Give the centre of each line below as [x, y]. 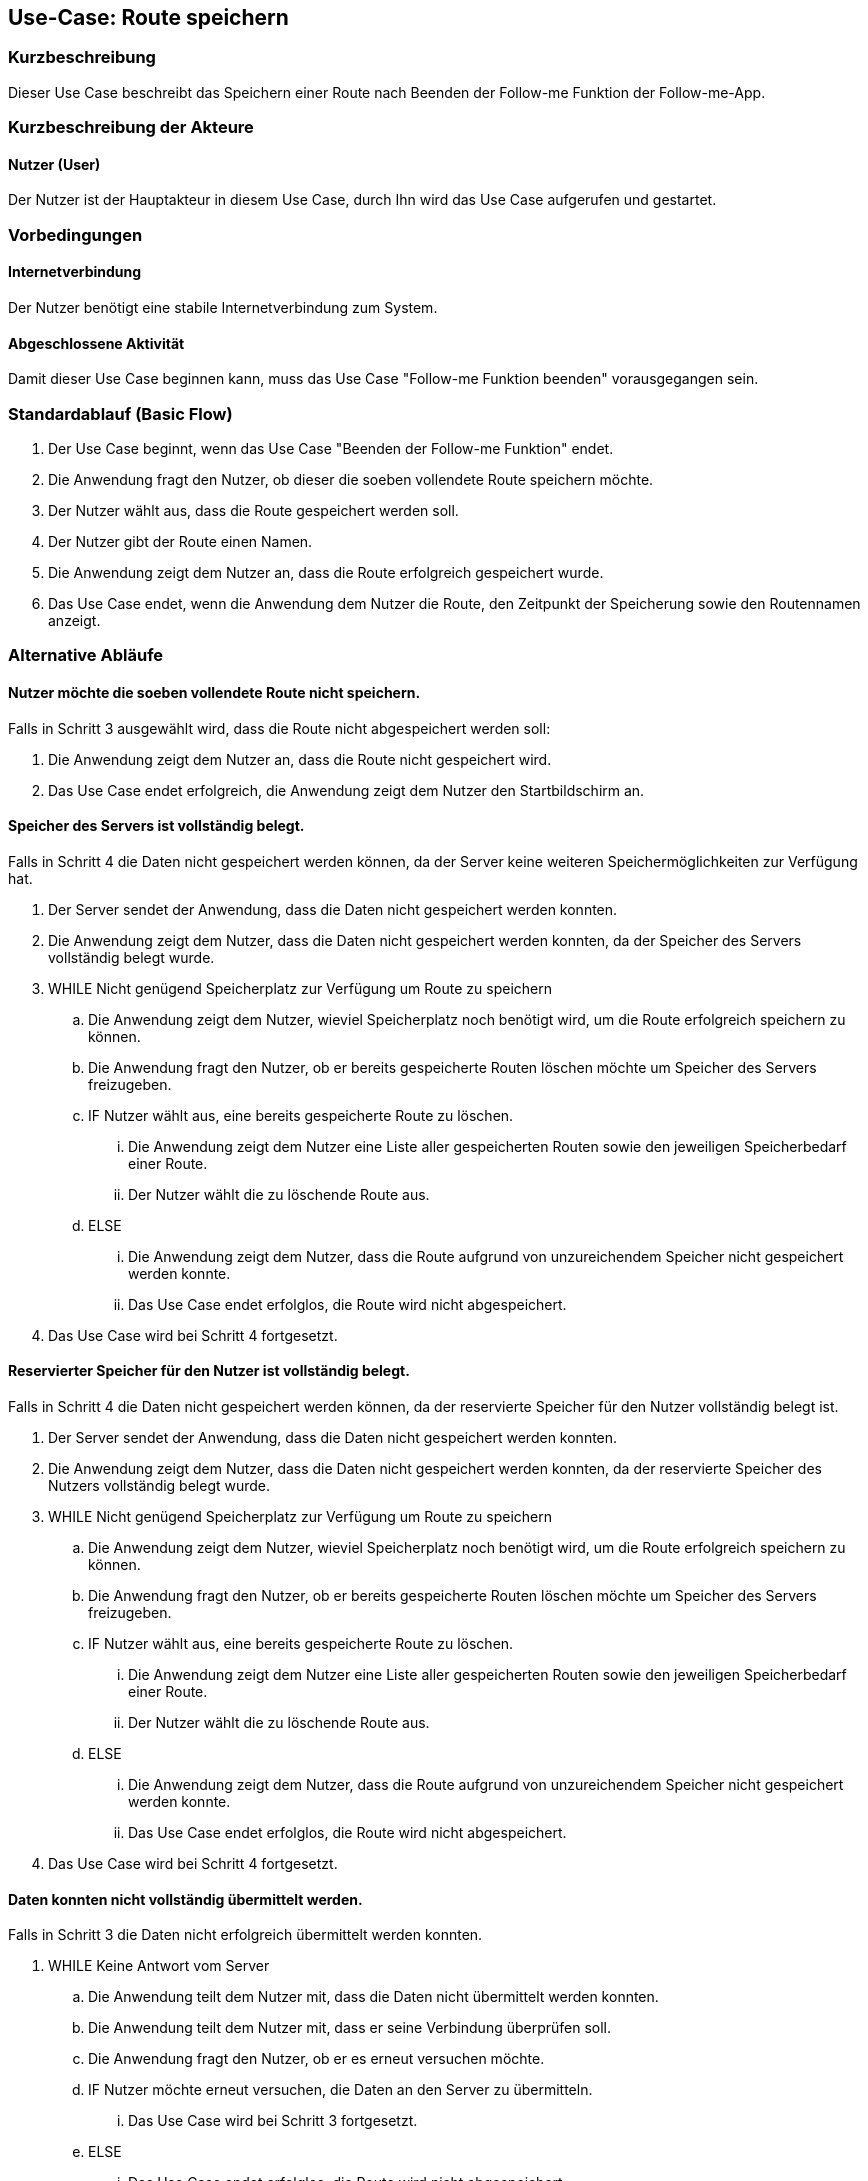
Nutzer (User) [54, 164]
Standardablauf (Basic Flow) [120, 413]
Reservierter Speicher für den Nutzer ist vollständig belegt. [209, 1371]
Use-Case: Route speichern [148, 17]
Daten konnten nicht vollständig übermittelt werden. [185, 1899]
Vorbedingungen [75, 234]
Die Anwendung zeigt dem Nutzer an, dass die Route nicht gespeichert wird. [300, 759]
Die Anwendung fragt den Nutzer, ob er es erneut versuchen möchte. [316, 2059]
